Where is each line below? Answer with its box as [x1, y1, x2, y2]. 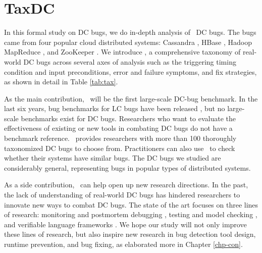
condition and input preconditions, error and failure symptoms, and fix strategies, [4, 66, 257, 77]
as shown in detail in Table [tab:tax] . [4, 76, 118, 87]
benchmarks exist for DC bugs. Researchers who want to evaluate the [21, 113, 236, 123]
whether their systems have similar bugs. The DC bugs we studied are [4, 153, 221, 163]
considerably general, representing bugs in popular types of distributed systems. [4, 162, 251, 173]
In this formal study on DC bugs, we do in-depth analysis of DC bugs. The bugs [4, 27, 256, 37]
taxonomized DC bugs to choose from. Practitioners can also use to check [4, 142, 235, 153]
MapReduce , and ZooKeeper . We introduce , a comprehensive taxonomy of [4, 46, 241, 57]
